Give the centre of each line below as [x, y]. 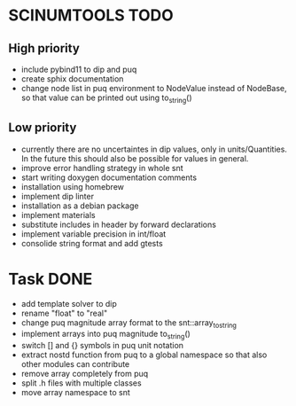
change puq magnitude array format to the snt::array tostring [129, 323]
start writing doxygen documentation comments [109, 177]
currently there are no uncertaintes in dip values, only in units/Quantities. [154, 149]
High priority [44, 48]
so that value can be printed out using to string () [106, 98]
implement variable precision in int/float [93, 234]
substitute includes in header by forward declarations [118, 224]
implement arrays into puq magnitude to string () [106, 335]
